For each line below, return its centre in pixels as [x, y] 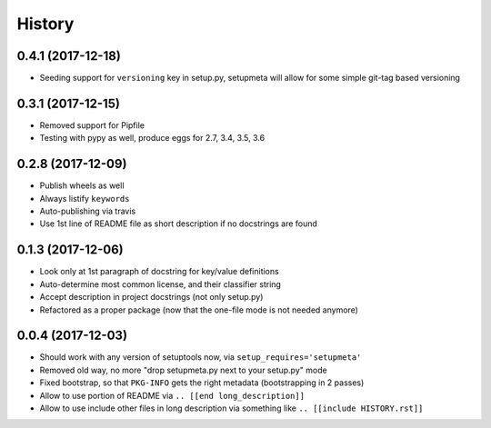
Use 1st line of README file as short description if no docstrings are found [179, 224]
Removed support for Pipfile [92, 125]
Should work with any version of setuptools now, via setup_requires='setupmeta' [200, 357]
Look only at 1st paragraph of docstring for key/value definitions [159, 272]
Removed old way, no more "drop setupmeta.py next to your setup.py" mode [183, 370]
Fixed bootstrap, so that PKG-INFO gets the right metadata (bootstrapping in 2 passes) [202, 383]
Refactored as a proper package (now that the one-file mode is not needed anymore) [199, 310]
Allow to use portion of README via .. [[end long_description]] [172, 395]
